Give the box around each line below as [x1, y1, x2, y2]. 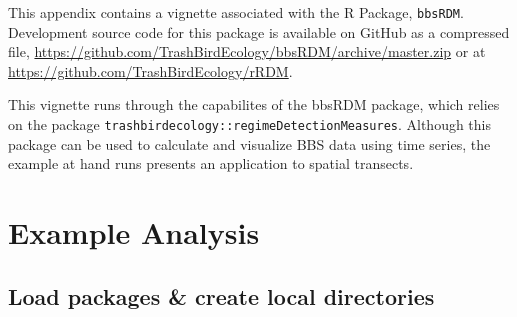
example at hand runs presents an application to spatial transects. [8, 153, 414, 174]
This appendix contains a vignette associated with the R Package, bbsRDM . [8, 2, 464, 22]
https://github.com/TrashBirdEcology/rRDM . [8, 60, 293, 81]
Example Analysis [8, 212, 260, 253]
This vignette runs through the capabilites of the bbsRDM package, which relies [8, 94, 500, 115]
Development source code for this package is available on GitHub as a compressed [8, 21, 510, 42]
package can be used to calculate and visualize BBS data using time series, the [8, 133, 491, 154]
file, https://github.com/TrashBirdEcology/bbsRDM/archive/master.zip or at [8, 41, 486, 62]
